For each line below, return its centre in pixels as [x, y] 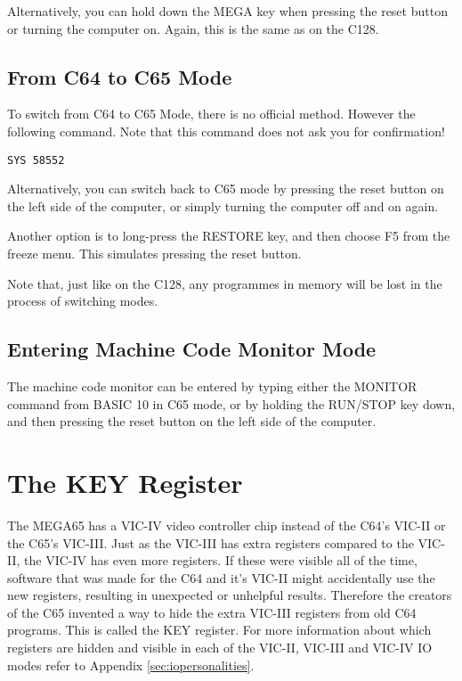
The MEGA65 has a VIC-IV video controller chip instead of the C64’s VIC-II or [227, 525]
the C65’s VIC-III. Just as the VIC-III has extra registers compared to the [211, 542]
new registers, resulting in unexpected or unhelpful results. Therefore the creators [230, 595]
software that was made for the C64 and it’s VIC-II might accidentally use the [221, 577]
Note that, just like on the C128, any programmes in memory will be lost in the [225, 283]
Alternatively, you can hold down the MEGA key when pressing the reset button [227, 11]
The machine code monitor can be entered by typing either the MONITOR [212, 386]
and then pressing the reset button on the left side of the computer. [192, 421]
